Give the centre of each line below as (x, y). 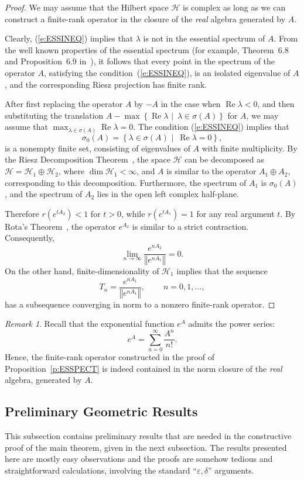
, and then (276, 104)
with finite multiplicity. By (250, 148)
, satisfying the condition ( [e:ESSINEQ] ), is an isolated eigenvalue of (167, 72)
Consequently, (30, 238)
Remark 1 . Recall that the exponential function (90, 324)
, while (133, 213)
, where (71, 171)
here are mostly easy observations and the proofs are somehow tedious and (139, 459)
